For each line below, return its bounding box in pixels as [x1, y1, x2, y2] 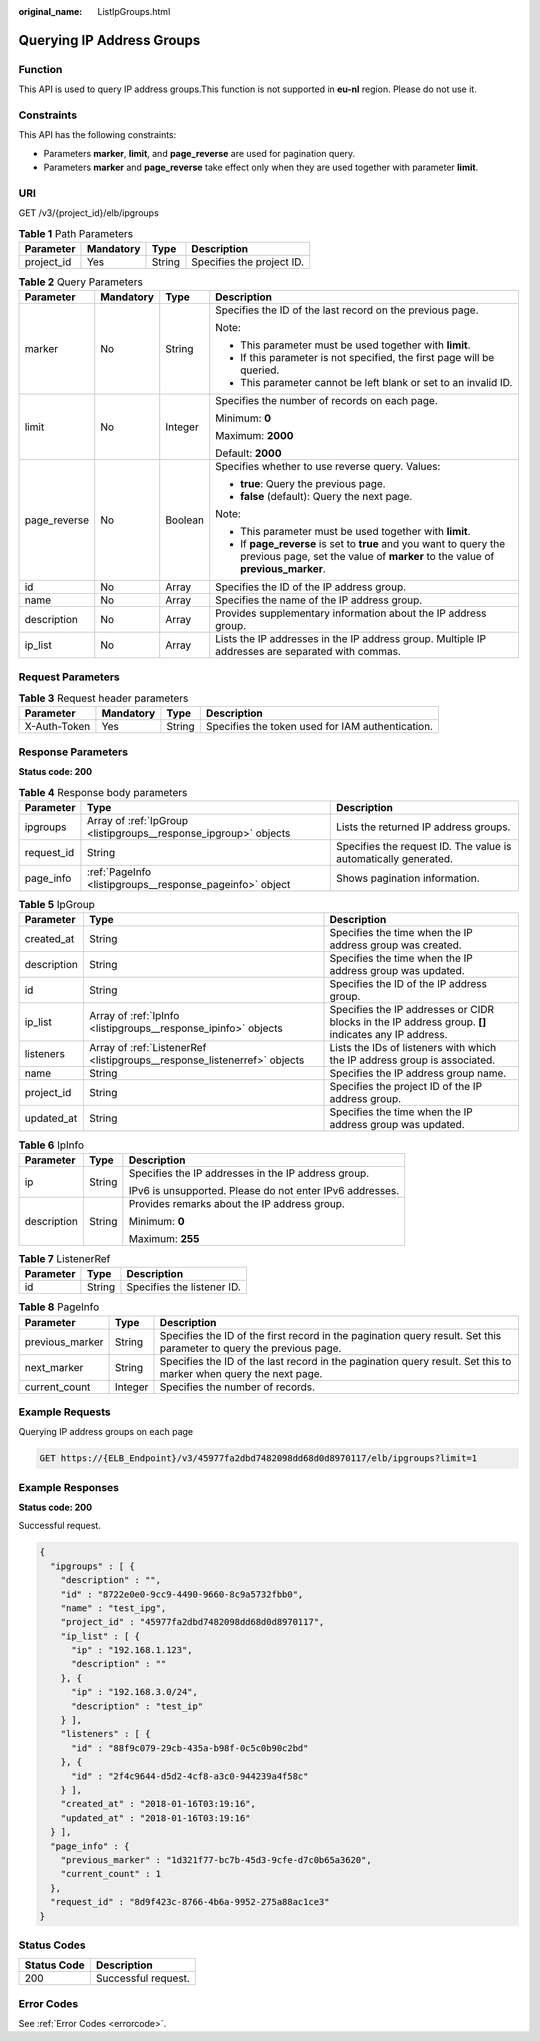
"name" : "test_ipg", [60, 1602, 167, 1614]
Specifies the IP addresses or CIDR [329, 1003, 495, 1017]
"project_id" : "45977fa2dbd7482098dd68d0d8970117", [60, 1616, 325, 1628]
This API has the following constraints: [18, 129, 177, 141]
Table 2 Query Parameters [18, 275, 144, 289]
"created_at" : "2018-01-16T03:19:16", [60, 1798, 257, 1810]
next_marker [24, 1360, 84, 1374]
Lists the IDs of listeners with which [329, 1041, 497, 1055]
